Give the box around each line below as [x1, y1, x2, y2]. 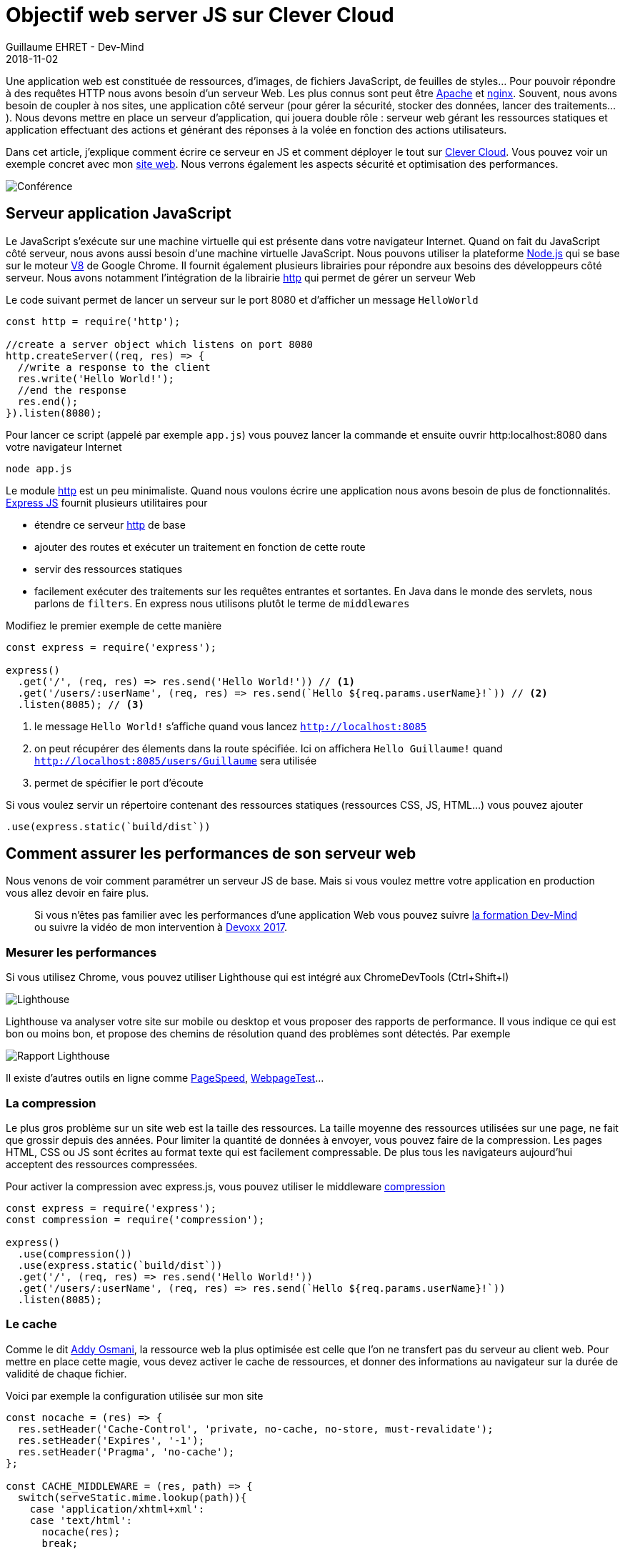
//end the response [17, 384, 126, 396]
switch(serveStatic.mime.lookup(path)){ [17, 1491, 247, 1503]
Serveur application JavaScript [6, 204, 231, 223]
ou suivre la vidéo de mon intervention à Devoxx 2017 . [34, 921, 288, 934]
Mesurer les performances [6, 945, 157, 960]
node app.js [6, 462, 72, 474]
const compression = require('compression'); [6, 1213, 265, 1225]
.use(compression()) [17, 1247, 133, 1260]
